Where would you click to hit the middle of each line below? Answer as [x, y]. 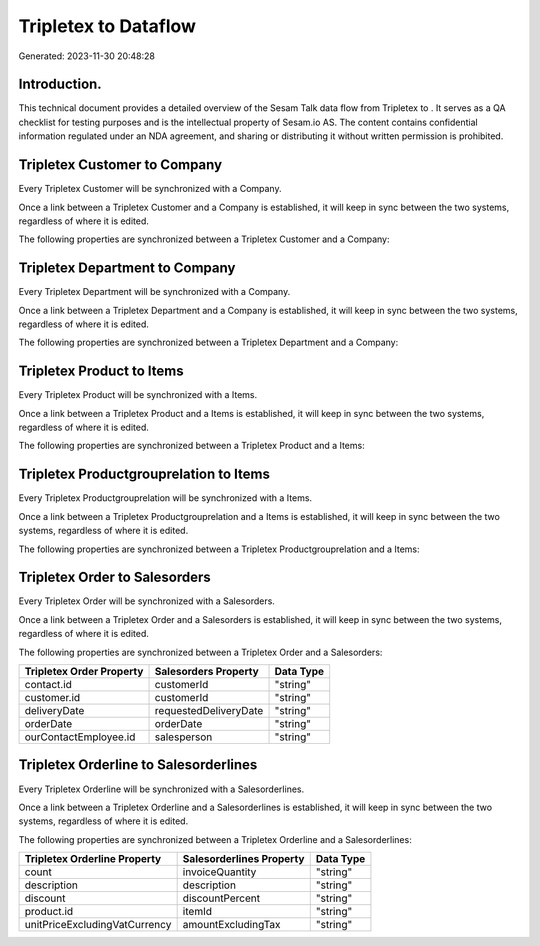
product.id [49, 912]
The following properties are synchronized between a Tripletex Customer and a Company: [204, 239]
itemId [197, 912]
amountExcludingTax [231, 925]
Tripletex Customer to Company [120, 165]
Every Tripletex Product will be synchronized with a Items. [138, 395]
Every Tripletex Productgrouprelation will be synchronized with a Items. [165, 498]
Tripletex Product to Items [101, 371]
